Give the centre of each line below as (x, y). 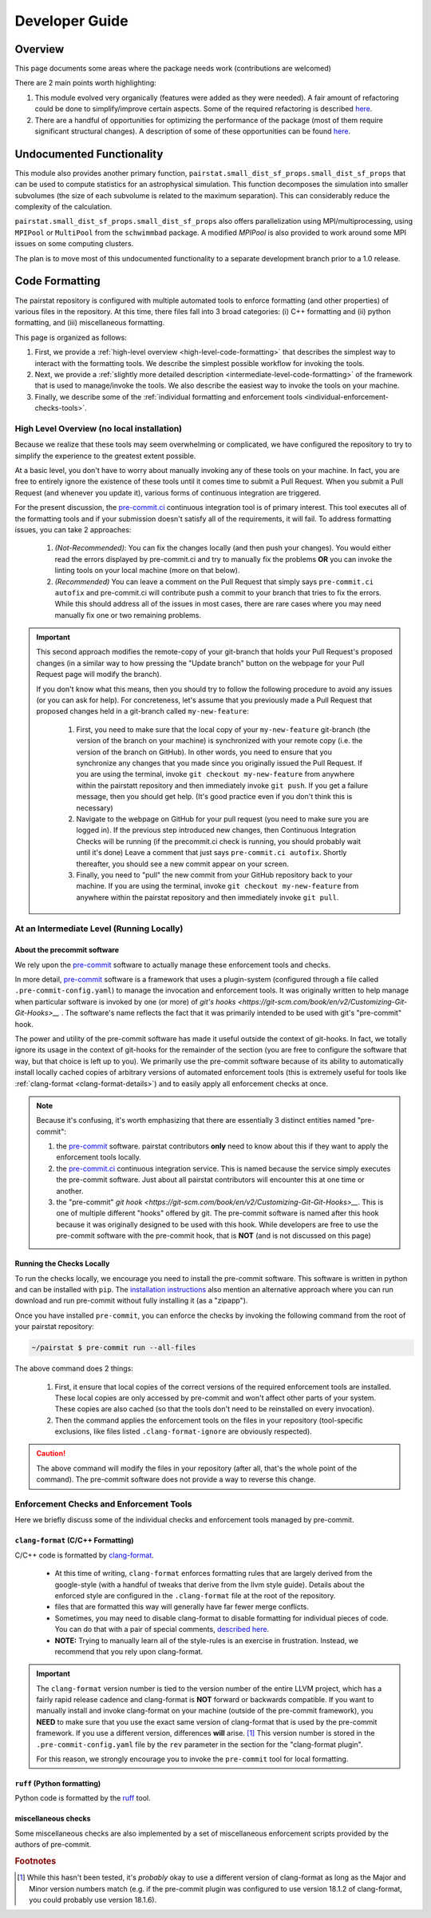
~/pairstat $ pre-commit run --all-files (114, 1348)
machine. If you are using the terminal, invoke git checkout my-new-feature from (217, 886)
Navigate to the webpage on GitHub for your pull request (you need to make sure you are (222, 818)
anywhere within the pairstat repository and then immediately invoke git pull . (208, 897)
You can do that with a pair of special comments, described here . (162, 1630)
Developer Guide (71, 21)
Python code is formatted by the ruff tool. (83, 1798)
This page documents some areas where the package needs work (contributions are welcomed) (173, 69)
